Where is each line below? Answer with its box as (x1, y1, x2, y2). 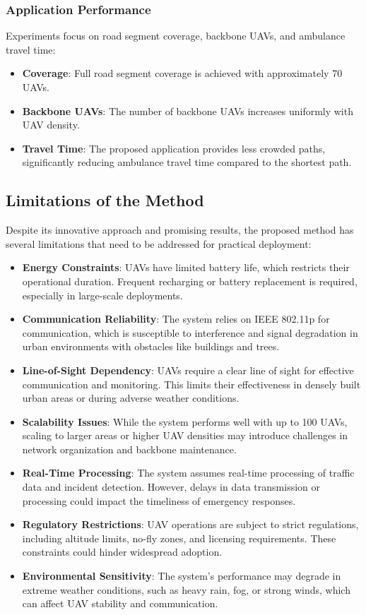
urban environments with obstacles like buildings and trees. (22, 339, 280, 354)
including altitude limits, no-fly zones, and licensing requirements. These (22, 530, 336, 545)
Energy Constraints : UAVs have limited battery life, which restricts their (22, 260, 350, 275)
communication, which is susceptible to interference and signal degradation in (22, 325, 358, 340)
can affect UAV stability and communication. (22, 596, 218, 611)
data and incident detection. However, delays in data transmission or (22, 479, 320, 494)
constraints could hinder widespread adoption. (22, 544, 223, 559)
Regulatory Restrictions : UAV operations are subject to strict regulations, (22, 517, 359, 532)
